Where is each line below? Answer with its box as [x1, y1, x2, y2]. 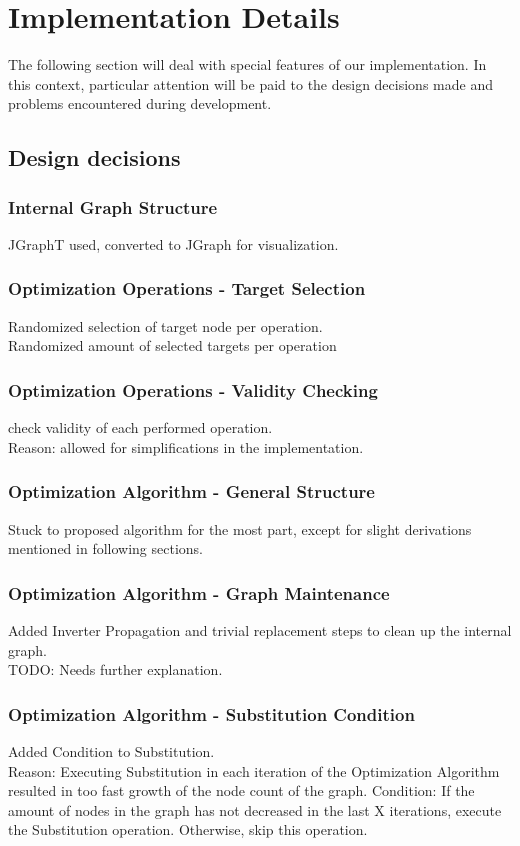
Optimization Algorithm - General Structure [8, 479, 375, 504]
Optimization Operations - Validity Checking [8, 377, 378, 402]
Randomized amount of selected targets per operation [8, 335, 337, 356]
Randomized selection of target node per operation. [8, 315, 323, 336]
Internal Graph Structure [8, 194, 218, 219]
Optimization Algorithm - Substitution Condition [8, 701, 415, 726]
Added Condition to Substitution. [8, 740, 215, 761]
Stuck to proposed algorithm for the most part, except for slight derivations [8, 518, 472, 539]
